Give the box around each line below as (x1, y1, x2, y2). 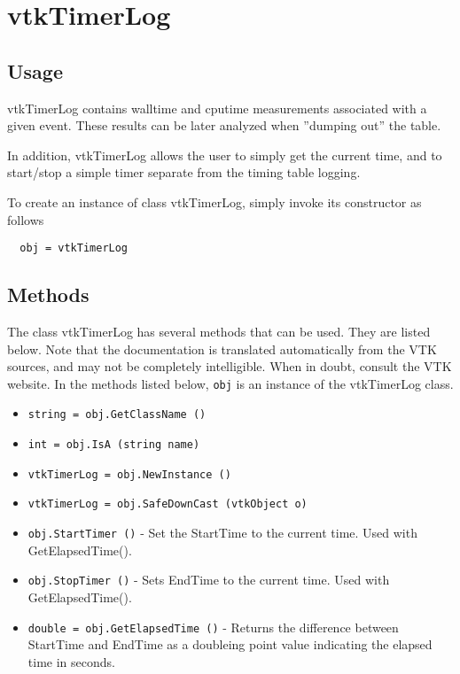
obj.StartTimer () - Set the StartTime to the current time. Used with (27, 523, 417, 542)
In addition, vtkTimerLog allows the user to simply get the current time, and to (7, 145, 442, 164)
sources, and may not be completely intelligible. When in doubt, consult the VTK (7, 357, 452, 376)
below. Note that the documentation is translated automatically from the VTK (7, 339, 437, 358)
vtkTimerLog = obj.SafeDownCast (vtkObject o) (27, 498, 308, 511)
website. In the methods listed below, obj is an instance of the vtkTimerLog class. (7, 374, 454, 392)
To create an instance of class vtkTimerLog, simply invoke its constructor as (7, 192, 422, 211)
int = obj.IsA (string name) (27, 438, 200, 452)
